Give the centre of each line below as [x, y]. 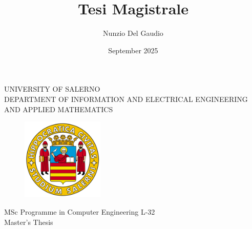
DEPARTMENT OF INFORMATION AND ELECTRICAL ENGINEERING [126, 99]
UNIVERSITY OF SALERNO [52, 89]
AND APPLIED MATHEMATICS [59, 109]
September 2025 [133, 50]
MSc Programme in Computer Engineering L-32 [80, 212]
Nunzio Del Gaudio [133, 33]
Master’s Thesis [29, 222]
